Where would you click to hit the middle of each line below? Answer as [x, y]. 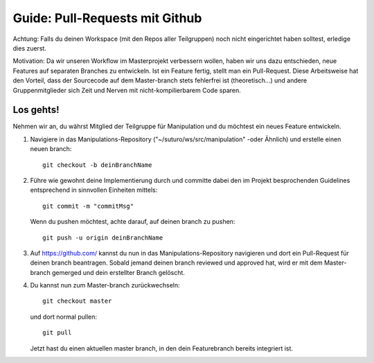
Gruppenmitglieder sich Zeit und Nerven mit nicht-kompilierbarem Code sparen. [127, 90]
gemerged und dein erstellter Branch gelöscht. [118, 272]
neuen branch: [51, 149]
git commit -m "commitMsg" [88, 206]
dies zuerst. [29, 48]
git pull [57, 333]
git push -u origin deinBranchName [103, 238]
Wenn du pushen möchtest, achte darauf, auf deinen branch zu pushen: [133, 222]
